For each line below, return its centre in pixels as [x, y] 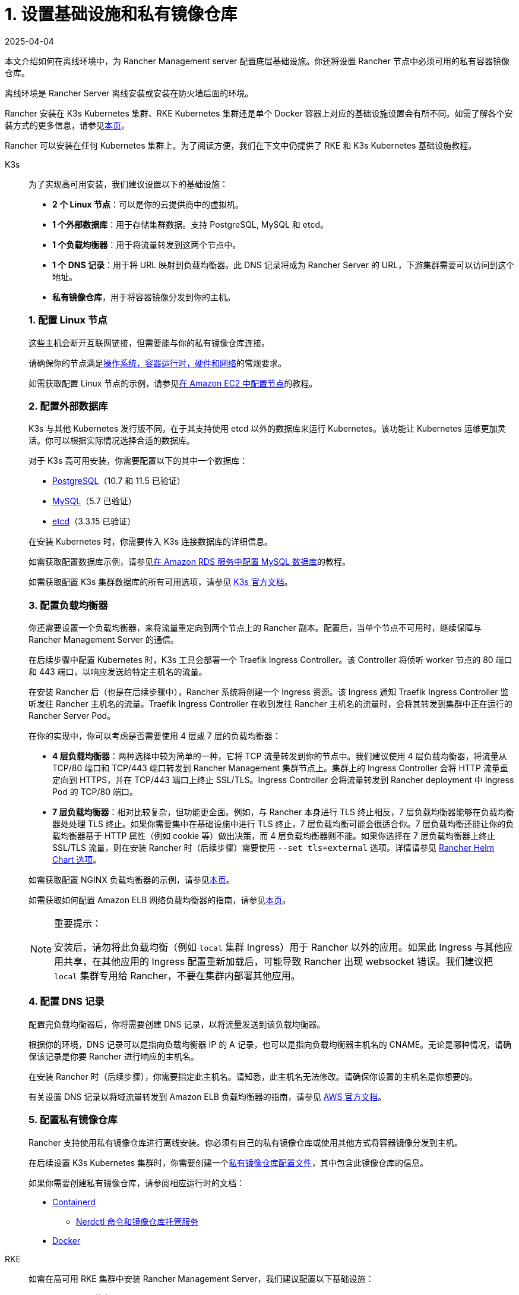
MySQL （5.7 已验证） [94, 501]
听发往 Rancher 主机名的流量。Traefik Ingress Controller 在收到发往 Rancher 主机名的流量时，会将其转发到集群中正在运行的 [270, 704]
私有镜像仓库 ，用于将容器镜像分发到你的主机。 [144, 297]
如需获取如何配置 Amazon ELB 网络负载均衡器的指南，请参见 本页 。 [160, 900]
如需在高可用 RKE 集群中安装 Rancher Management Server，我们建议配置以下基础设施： [201, 1278]
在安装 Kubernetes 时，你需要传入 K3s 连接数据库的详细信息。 [151, 542]
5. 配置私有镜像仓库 [73, 1120]
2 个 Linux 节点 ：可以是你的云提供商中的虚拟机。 [148, 204]
